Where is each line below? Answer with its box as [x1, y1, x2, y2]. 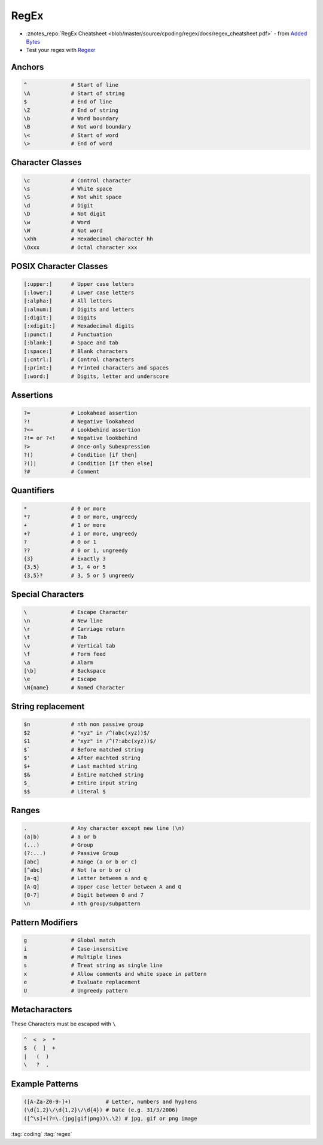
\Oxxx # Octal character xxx [23, 244, 138, 251]
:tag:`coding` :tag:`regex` [11, 1130, 72, 1137]
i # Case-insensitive [23, 945, 128, 952]
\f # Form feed [23, 651, 106, 658]
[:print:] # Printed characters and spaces [23, 365, 169, 371]
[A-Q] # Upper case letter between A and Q [23, 883, 182, 890]
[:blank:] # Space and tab [23, 340, 119, 346]
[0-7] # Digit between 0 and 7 [23, 891, 144, 899]
